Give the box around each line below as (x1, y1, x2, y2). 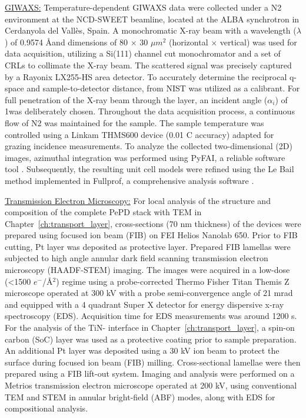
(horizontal (168, 35, 208, 48)
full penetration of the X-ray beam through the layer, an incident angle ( (5, 93, 268, 106)
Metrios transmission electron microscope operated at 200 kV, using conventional (5, 379, 297, 391)
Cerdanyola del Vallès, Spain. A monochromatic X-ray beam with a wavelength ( (5, 24, 297, 37)
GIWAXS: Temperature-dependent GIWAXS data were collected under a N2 (5, 1, 282, 13)
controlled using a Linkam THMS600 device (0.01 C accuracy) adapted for (5, 128, 274, 140)
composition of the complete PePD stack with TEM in (5, 206, 202, 218)
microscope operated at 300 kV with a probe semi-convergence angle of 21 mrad (5, 287, 293, 299)
